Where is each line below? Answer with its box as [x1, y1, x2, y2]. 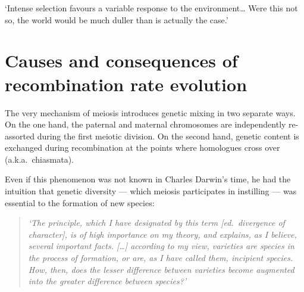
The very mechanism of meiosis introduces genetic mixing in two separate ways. [5, 106, 296, 119]
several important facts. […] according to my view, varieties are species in [28, 240, 294, 252]
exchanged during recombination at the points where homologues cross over [5, 141, 280, 154]
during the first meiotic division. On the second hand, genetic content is [37, 129, 299, 142]
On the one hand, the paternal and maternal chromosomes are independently [5, 118, 286, 131]
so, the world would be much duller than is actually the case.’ [5, 13, 228, 26]
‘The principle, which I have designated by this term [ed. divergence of [28, 216, 285, 229]
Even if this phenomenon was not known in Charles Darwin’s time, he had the [5, 173, 291, 185]
